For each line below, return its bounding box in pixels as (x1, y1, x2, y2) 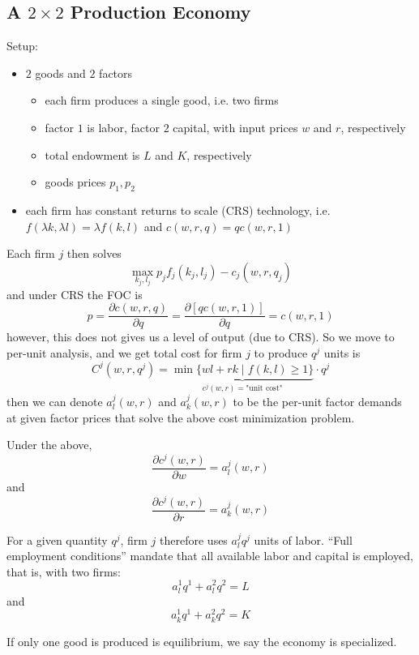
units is (323, 344, 361, 361)
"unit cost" (246, 384, 283, 393)
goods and (35, 64, 86, 81)
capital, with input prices (173, 118, 298, 135)
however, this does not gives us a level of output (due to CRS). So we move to (6, 328, 395, 345)
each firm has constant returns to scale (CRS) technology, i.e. (25, 201, 331, 218)
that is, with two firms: (6, 563, 121, 580)
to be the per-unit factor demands (233, 393, 402, 409)
